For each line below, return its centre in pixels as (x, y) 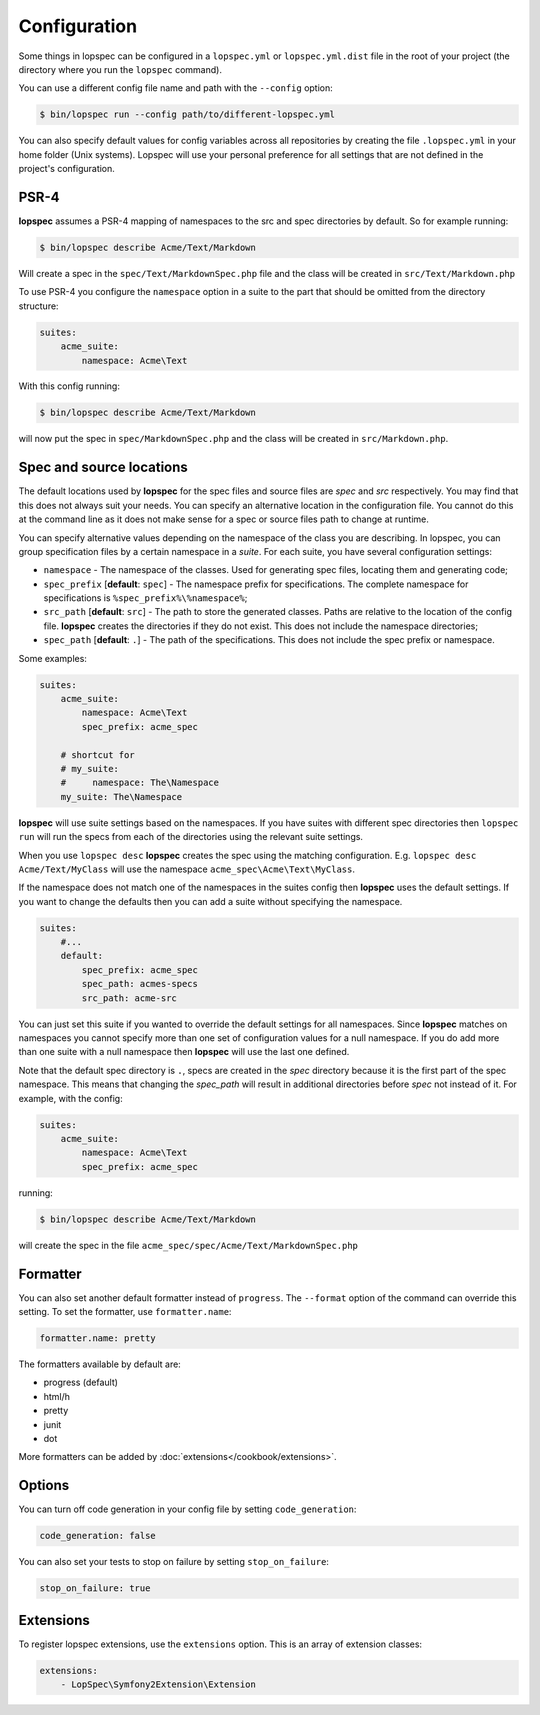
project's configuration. (66, 169)
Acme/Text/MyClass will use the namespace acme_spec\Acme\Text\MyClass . (186, 869)
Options (44, 1485)
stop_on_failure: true (95, 1588)
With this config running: (69, 386)
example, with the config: (71, 1098)
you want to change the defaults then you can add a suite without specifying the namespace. (210, 901)
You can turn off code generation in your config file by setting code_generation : (187, 1509)
